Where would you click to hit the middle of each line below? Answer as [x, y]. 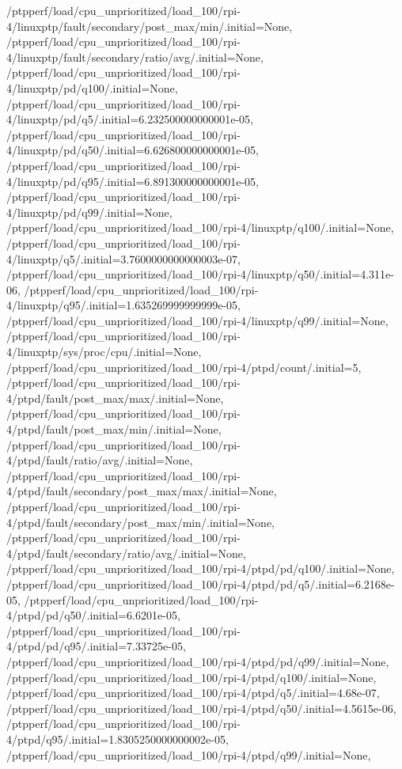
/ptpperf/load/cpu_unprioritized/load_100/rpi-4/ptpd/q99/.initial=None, [189, 754]
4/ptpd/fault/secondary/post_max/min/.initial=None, [140, 522]
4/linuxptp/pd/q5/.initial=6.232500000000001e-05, [130, 119]
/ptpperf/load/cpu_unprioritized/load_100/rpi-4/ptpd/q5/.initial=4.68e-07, [193, 693]
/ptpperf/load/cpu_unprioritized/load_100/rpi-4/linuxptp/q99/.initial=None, [197, 320]
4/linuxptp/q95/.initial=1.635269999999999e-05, [124, 305]
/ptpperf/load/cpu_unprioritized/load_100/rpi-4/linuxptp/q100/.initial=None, [200, 227]
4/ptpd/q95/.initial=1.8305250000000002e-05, [118, 739]
